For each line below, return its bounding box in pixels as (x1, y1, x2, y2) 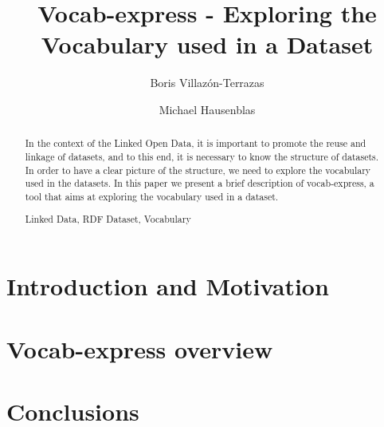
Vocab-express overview (6, 332, 273, 365)
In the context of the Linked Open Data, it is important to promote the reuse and (25, 136, 366, 150)
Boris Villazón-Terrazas (150, 74, 264, 91)
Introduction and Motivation (6, 270, 329, 302)
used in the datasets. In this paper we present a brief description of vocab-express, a (25, 176, 374, 190)
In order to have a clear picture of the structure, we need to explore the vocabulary (25, 163, 371, 176)
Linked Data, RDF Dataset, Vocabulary (25, 212, 191, 226)
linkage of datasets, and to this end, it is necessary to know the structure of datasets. (25, 149, 379, 163)
